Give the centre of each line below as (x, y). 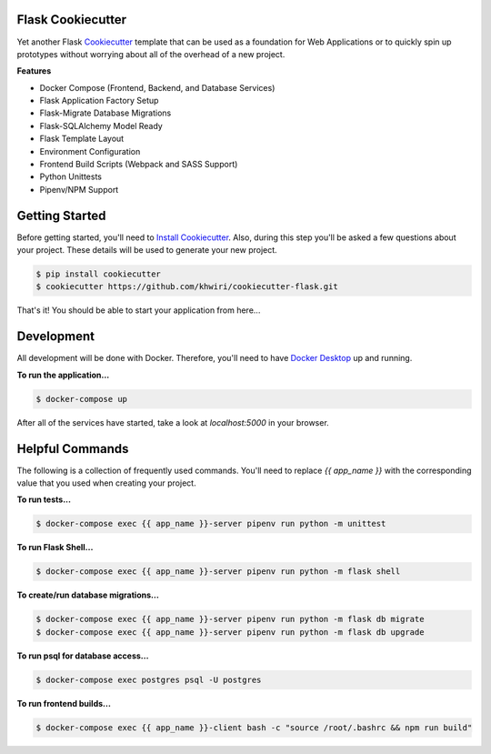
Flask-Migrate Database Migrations (105, 113)
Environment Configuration (90, 151)
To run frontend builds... (64, 703)
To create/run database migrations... (88, 595)
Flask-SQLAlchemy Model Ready (101, 126)
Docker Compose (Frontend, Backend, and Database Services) (157, 87)
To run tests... (44, 499)
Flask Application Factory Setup (99, 101)
